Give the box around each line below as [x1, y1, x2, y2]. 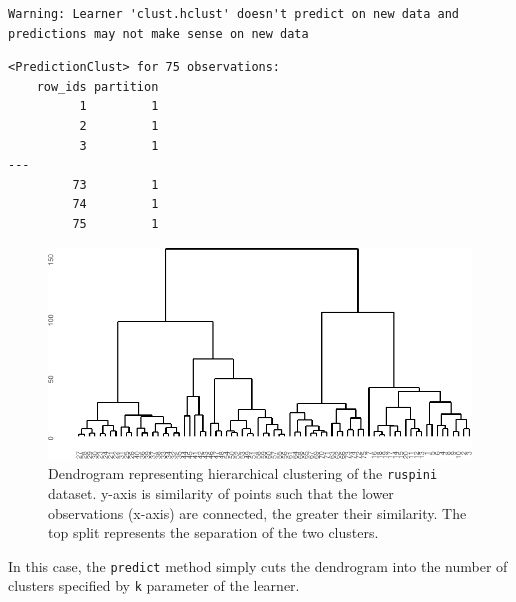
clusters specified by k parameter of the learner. [8, 575, 300, 596]
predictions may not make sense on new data [8, 26, 309, 41]
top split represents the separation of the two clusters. [48, 522, 379, 543]
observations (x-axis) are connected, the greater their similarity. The [48, 502, 467, 523]
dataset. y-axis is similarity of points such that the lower [48, 483, 394, 504]
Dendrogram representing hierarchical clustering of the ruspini [48, 463, 438, 484]
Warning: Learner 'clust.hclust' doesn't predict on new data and [8, 7, 460, 21]
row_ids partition [36, 79, 159, 94]
